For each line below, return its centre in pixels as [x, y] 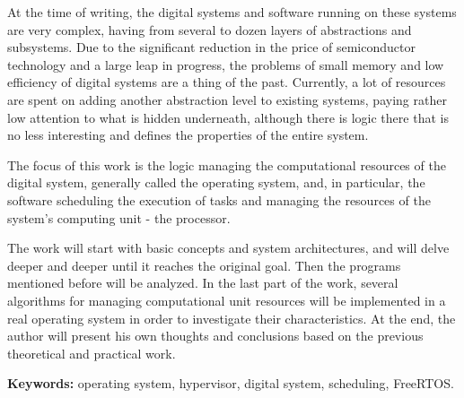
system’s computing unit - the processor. [119, 217]
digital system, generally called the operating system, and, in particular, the [216, 182]
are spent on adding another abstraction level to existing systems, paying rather [227, 99]
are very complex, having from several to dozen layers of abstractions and [210, 29]
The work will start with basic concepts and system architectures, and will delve [228, 248]
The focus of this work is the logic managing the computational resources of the [227, 164]
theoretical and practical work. [92, 353]
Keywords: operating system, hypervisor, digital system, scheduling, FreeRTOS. [231, 383]
